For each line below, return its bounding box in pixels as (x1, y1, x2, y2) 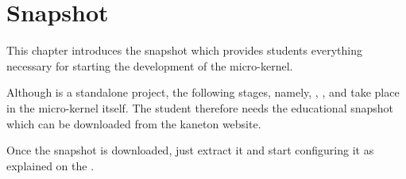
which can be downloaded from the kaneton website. (6, 115, 261, 131)
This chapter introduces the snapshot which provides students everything (6, 42, 362, 59)
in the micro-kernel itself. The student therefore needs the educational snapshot (6, 99, 394, 116)
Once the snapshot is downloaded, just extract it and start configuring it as (6, 142, 374, 158)
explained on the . (6, 157, 95, 173)
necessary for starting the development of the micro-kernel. (6, 57, 293, 74)
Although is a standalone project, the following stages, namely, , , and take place (6, 84, 400, 101)
